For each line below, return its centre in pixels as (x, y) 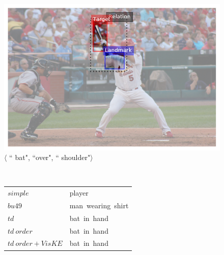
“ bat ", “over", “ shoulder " (50, 157)
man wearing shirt (99, 205)
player (79, 193)
